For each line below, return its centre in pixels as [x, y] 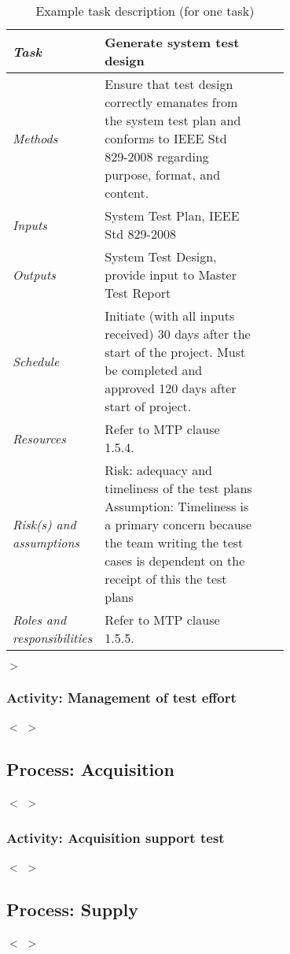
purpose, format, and [163, 174]
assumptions [46, 542]
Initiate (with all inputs [170, 316]
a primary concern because [178, 524]
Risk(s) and [44, 524]
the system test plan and [173, 120]
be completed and [154, 370]
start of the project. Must [175, 352]
